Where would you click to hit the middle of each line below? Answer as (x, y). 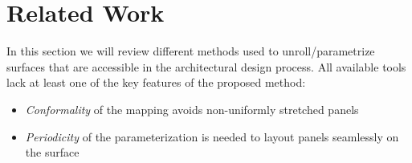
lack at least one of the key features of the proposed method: (156, 82)
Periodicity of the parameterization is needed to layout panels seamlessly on (212, 136)
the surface (52, 152)
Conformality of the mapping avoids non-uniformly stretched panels (192, 109)
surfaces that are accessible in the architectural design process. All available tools (206, 66)
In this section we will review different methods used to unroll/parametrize (191, 51)
